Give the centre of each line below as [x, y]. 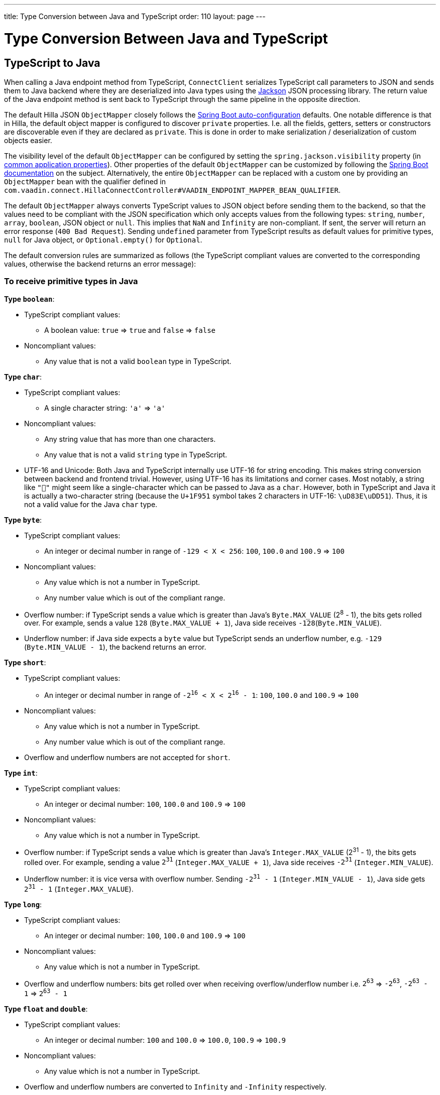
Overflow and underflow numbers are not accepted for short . [127, 757]
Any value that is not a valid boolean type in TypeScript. [138, 361]
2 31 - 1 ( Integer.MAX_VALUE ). [79, 888]
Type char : [23, 377]
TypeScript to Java [52, 63]
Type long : [23, 904]
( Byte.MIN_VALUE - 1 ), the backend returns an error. [115, 647]
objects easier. [28, 140]
